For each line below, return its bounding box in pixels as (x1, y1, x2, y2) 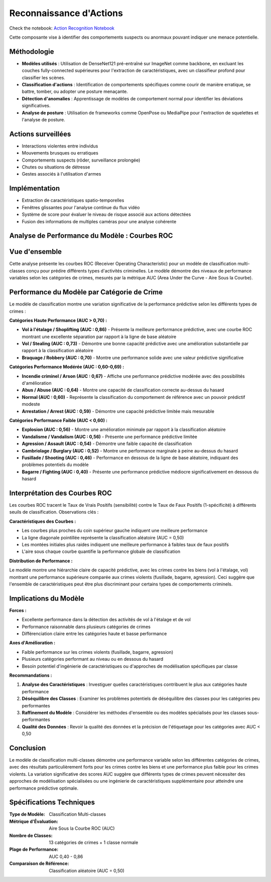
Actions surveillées (9, 129, 71, 138)
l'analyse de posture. (22, 116, 65, 122)
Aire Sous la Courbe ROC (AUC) (49, 825, 115, 831)
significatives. (22, 103, 51, 109)
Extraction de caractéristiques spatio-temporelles (22, 197, 124, 203)
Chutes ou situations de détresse (22, 164, 90, 170)
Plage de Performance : (9, 846, 59, 852)
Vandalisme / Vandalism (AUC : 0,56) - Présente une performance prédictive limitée (22, 433, 198, 439)
